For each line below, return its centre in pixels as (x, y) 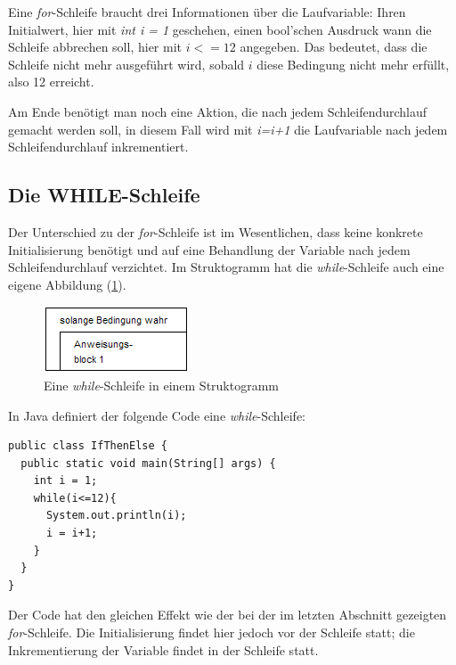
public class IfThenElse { (88, 446)
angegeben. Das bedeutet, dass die (334, 47)
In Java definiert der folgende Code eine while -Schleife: (157, 415)
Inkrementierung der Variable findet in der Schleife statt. (163, 649)
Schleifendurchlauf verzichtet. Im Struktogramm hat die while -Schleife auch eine (226, 267)
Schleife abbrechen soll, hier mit (95, 47)
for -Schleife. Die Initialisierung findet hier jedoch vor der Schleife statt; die (212, 632)
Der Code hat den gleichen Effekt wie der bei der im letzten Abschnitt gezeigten (228, 615)
